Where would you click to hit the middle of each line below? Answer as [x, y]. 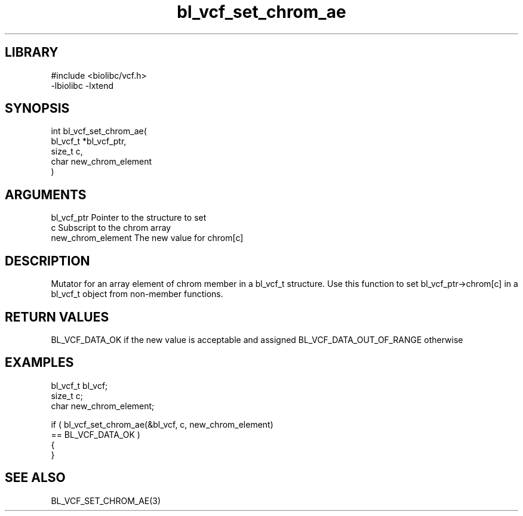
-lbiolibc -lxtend [82, 85]
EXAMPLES [39, 363]
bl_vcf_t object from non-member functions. [137, 294]
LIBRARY [32, 52]
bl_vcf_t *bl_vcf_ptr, [89, 141]
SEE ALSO [35, 478]
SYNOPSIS [37, 109]
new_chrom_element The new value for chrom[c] [147, 238]
